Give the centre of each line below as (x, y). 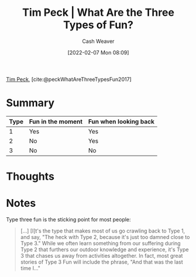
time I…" (30, 268)
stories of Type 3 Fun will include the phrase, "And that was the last (102, 262)
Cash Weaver (98, 41)
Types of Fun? (98, 25)
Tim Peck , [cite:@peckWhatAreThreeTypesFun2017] (69, 79)
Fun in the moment (56, 121)
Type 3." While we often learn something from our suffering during (100, 243)
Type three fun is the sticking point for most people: (68, 219)
